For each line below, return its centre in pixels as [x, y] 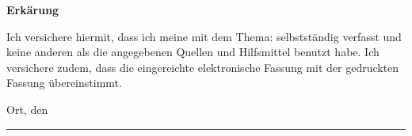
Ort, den [27, 109]
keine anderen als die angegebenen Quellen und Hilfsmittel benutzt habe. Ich [193, 52]
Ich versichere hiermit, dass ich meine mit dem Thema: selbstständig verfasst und [204, 36]
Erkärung [33, 9]
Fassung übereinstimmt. [64, 83]
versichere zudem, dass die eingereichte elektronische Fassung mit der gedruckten [203, 67]
